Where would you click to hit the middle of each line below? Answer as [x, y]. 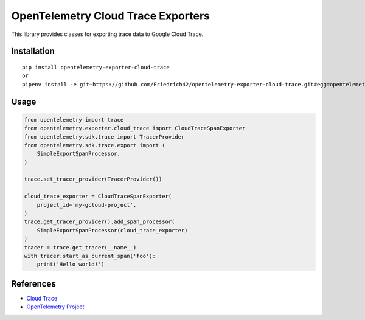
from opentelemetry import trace [74, 120]
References [33, 284]
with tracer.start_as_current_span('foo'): [90, 256]
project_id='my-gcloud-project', [87, 205]
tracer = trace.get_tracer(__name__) [80, 247]
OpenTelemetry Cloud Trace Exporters [110, 16]
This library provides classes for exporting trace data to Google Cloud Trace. [107, 34]
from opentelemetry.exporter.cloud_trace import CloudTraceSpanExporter [135, 128]
